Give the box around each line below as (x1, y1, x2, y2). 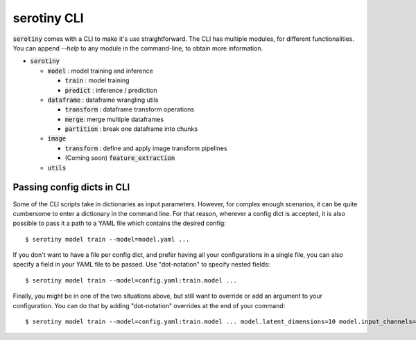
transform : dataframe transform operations (64, 105, 194, 114)
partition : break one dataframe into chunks (64, 125, 198, 133)
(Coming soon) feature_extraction (64, 154, 175, 162)
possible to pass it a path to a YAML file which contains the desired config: (12, 219, 227, 228)
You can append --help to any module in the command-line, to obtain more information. (12, 44, 263, 52)
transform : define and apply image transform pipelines (64, 144, 228, 152)
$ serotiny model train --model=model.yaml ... (25, 235, 190, 243)
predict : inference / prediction (64, 86, 157, 94)
